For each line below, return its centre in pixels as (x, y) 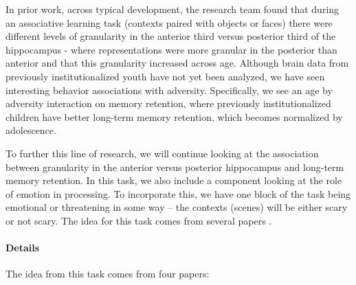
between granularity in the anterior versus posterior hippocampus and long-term (175, 167)
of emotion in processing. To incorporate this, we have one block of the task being (178, 193)
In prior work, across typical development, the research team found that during (173, 9)
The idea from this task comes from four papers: (108, 274)
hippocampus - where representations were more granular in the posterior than (171, 49)
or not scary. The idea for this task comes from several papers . (139, 220)
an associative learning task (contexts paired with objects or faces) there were (169, 22)
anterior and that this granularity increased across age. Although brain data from (177, 63)
